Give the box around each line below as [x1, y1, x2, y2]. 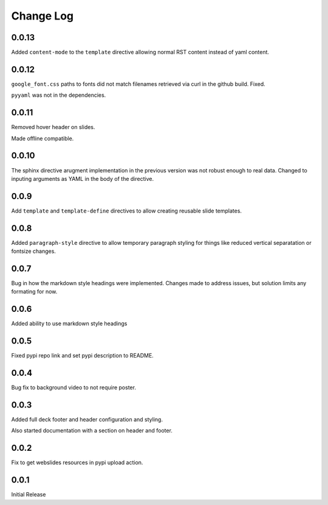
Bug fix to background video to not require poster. [11, 384, 137, 391]
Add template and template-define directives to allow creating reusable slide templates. [11, 207, 242, 214]
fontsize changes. [11, 247, 56, 255]
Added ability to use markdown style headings [11, 320, 128, 327]
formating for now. [11, 288, 58, 295]
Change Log [11, 9, 74, 23]
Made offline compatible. [11, 135, 74, 142]
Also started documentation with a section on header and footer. [11, 427, 173, 434]
